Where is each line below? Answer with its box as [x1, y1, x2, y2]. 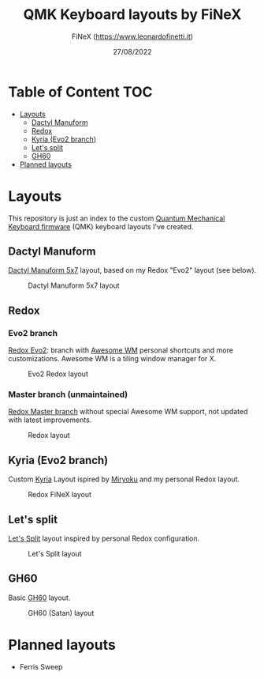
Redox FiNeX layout [28, 490, 92, 500]
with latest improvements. [8, 415, 92, 424]
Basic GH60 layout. [8, 593, 71, 602]
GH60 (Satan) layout [28, 608, 95, 617]
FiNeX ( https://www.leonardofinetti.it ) [71, 32, 194, 41]
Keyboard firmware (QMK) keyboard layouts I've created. [8, 221, 194, 231]
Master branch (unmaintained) [8, 389, 128, 400]
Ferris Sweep [19, 662, 63, 671]
